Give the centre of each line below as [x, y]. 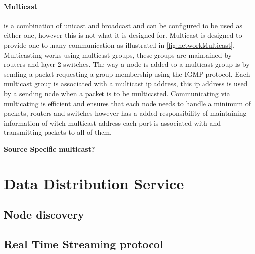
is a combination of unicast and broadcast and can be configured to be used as [123, 25]
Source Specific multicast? [50, 149]
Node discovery [44, 215]
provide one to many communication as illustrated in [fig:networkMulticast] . [119, 44]
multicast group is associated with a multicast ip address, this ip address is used [126, 84]
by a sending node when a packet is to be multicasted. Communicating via [117, 93]
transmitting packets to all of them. [58, 132]
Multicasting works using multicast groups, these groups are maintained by [118, 54]
